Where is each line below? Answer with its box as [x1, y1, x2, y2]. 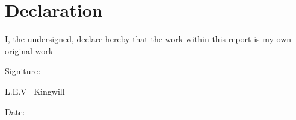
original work [5, 44, 54, 57]
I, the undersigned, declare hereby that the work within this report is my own [5, 33, 292, 45]
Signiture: [5, 65, 41, 77]
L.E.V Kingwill [5, 84, 65, 97]
